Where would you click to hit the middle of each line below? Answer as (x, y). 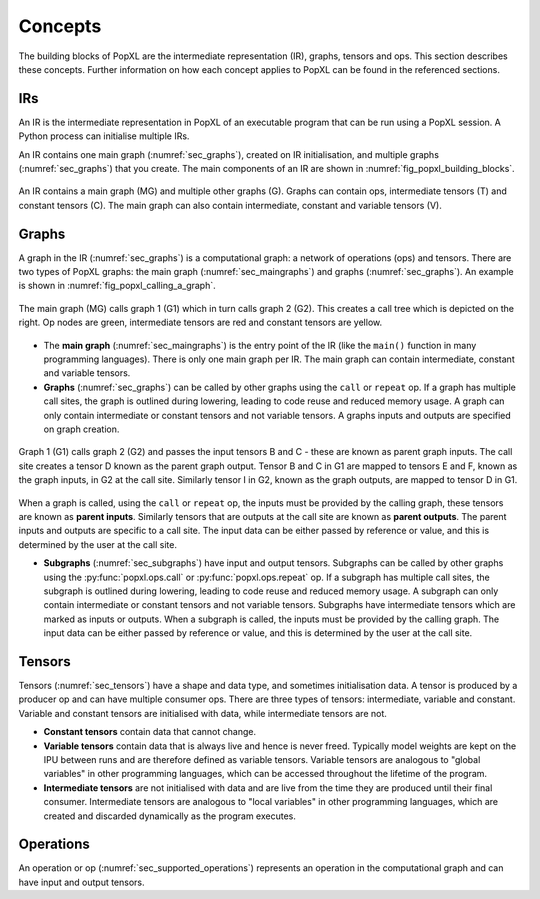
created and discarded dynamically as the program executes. (170, 816)
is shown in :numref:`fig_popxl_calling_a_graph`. (117, 286)
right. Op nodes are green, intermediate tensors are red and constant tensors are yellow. (200, 322)
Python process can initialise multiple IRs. (104, 136)
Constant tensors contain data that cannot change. (150, 732)
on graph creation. (81, 429)
